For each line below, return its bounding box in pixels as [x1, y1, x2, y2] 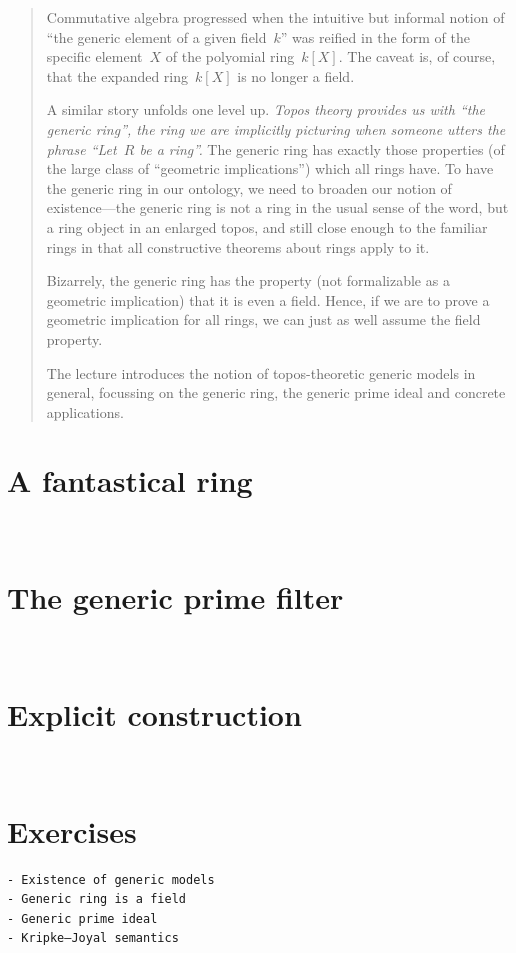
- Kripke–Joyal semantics [7, 931, 179, 946]
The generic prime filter [7, 577, 344, 618]
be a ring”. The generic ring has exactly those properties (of [139, 138, 505, 159]
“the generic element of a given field [46, 26, 267, 47]
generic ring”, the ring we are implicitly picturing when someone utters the [46, 118, 506, 139]
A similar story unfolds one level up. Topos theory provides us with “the [46, 99, 486, 120]
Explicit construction [7, 693, 302, 734]
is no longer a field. [237, 65, 355, 86]
